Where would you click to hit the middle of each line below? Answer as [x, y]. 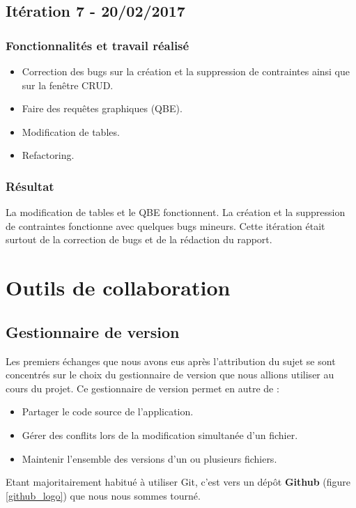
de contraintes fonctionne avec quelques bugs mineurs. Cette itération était [165, 225]
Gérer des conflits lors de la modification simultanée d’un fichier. [160, 434]
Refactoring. [48, 155]
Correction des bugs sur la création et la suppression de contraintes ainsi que [186, 71]
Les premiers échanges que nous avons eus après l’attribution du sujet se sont [171, 361]
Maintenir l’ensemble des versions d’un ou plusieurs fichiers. [149, 458]
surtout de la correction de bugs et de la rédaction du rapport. [139, 239]
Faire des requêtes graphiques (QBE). [102, 108]
